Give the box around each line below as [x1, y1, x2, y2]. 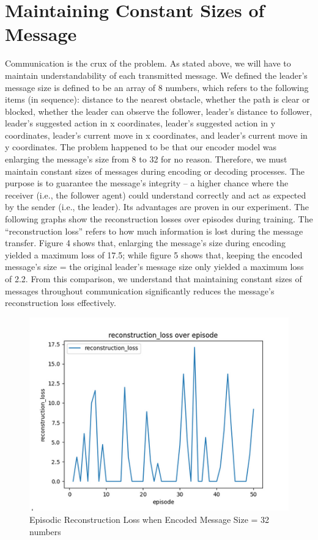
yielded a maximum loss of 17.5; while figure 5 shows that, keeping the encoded [5, 248, 303, 261]
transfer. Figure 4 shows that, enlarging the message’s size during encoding [5, 236, 286, 249]
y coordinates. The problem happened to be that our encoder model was [5, 140, 277, 153]
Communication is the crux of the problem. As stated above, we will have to [5, 57, 291, 70]
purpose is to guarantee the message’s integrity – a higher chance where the [5, 177, 289, 189]
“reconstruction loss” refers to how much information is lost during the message [5, 224, 303, 237]
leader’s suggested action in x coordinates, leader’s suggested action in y [5, 117, 276, 130]
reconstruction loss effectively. [5, 296, 116, 309]
